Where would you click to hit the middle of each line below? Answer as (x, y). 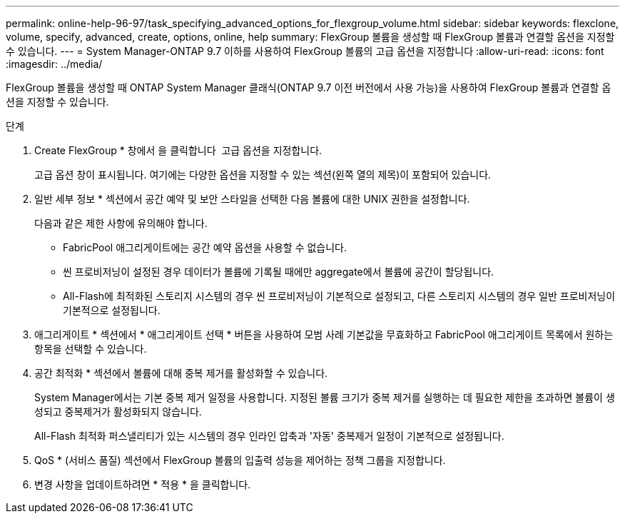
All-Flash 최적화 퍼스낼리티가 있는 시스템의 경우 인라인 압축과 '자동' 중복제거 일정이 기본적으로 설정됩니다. (269, 436)
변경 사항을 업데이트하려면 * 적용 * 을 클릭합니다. (143, 484)
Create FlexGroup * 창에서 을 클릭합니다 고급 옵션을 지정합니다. (178, 150)
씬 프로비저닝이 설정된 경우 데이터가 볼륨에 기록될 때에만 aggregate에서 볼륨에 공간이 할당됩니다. (279, 272)
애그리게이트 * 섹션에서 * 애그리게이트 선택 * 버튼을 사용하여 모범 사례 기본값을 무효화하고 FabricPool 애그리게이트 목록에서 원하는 (324, 334)
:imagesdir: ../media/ (54, 64)
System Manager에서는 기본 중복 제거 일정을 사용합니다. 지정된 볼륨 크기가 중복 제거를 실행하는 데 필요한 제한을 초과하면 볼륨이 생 (325, 397)
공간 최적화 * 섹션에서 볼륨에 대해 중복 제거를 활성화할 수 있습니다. (181, 373)
